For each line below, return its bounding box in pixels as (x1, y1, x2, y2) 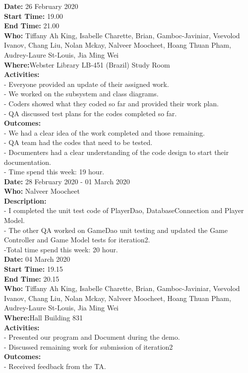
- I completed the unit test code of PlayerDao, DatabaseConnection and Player (4, 205, 244, 216)
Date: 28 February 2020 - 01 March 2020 (4, 176, 130, 186)
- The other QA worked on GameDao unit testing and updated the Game (4, 224, 228, 235)
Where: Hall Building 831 (4, 312, 83, 322)
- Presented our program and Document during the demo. (4, 332, 180, 342)
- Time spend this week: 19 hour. (4, 166, 105, 177)
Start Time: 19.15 (4, 264, 63, 274)
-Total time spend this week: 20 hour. (4, 244, 118, 254)
